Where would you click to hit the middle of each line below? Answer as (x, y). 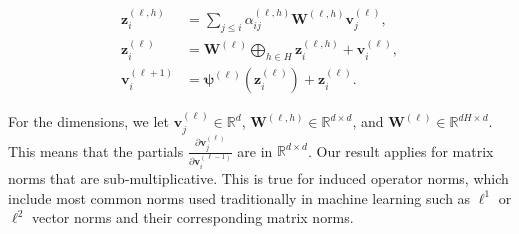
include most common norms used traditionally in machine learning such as (239, 197)
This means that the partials (96, 150)
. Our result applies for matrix (400, 150)
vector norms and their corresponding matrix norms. (192, 217)
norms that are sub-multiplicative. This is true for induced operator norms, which (258, 178)
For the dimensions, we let (88, 121)
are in (255, 150)
